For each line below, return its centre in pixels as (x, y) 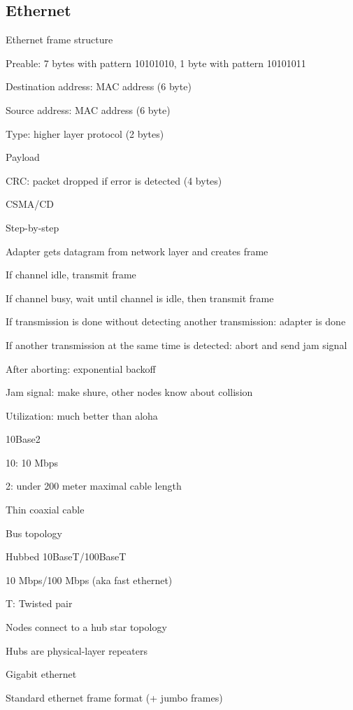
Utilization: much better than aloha (82, 415)
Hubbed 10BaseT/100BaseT (66, 556)
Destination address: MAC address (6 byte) (99, 86)
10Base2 (23, 439)
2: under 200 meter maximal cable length (94, 486)
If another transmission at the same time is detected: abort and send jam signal (176, 345)
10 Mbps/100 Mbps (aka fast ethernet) (89, 580)
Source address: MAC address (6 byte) (88, 109)
